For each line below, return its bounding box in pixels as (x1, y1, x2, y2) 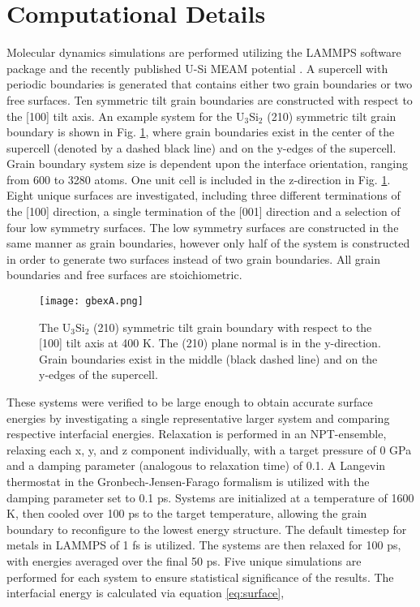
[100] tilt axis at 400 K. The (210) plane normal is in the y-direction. (39, 334, 381, 351)
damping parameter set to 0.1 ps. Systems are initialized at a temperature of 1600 (6, 489, 414, 506)
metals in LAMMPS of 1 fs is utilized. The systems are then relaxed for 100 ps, (6, 536, 401, 553)
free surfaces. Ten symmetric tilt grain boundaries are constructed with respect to (6, 91, 413, 108)
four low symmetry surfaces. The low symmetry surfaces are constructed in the (6, 218, 399, 235)
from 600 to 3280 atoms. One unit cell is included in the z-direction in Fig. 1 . (6, 170, 391, 187)
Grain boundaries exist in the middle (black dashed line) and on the (39, 350, 378, 367)
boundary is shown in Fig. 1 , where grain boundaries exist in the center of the (6, 123, 395, 140)
